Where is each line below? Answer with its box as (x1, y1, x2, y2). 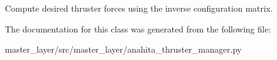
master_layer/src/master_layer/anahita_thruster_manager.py (5, 43, 242, 56)
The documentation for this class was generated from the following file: (5, 22, 271, 35)
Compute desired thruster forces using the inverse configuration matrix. (5, 2, 273, 14)
